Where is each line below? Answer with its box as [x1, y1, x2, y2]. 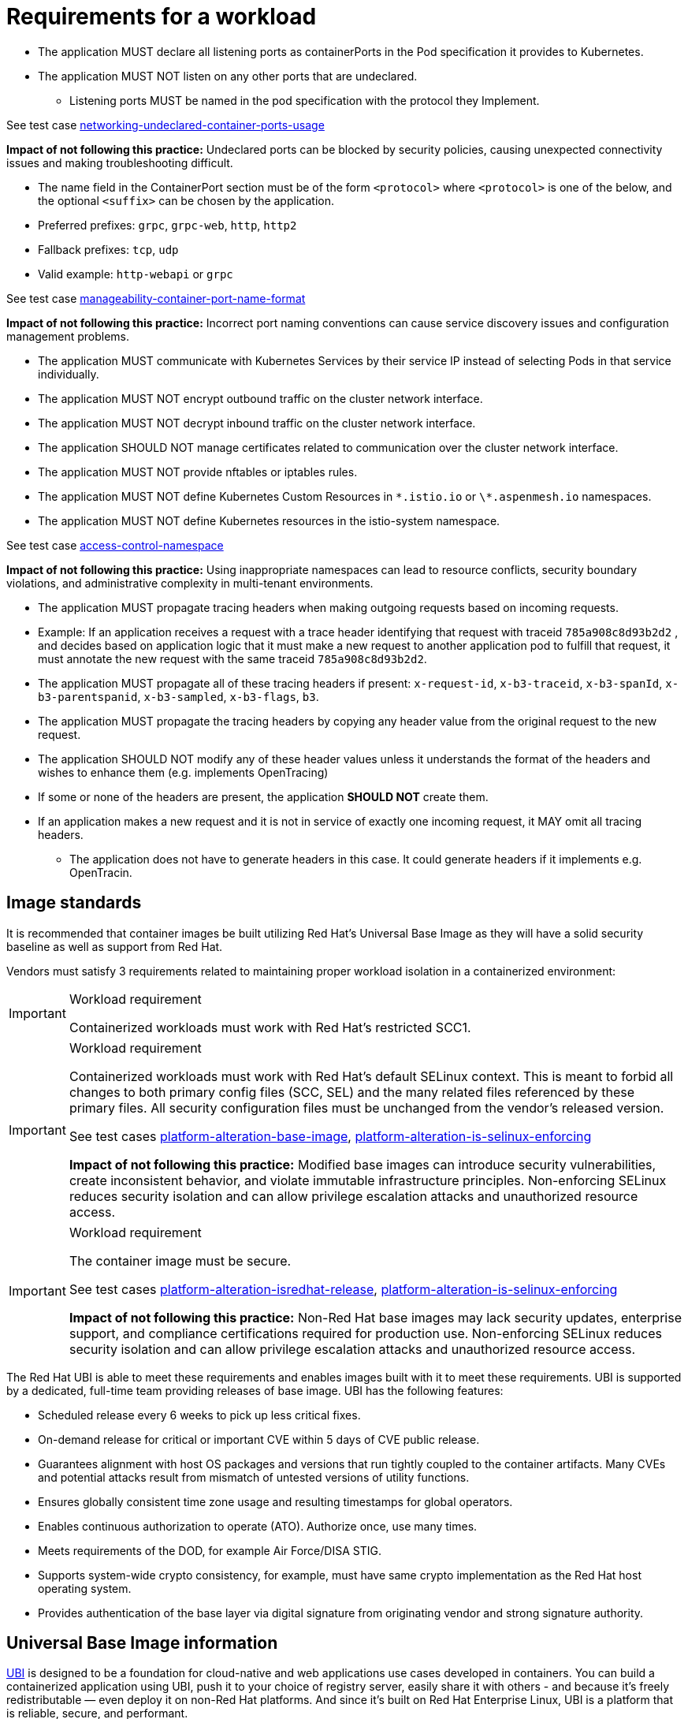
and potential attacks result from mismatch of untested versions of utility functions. [38, 1470, 470, 1484]
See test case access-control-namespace [6, 538, 224, 552]
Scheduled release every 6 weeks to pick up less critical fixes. [38, 1408, 361, 1422]
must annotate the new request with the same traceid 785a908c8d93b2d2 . [38, 651, 427, 666]
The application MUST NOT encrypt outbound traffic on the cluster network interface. [38, 391, 483, 405]
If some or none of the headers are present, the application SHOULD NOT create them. [38, 789, 489, 804]
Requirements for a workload [6, 3, 317, 30]
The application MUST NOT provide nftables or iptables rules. [38, 464, 358, 479]
